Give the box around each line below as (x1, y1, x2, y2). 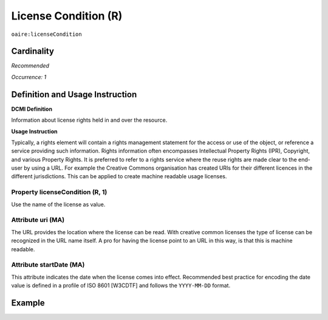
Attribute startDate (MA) (11, 260, 85, 269)
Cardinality (11, 46, 55, 57)
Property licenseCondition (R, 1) (11, 188, 108, 197)
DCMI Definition (11, 105, 53, 113)
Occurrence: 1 (11, 73, 47, 80)
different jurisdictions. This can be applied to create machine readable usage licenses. (11, 173, 227, 180)
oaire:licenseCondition (11, 30, 82, 38)
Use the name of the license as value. (11, 201, 106, 208)
